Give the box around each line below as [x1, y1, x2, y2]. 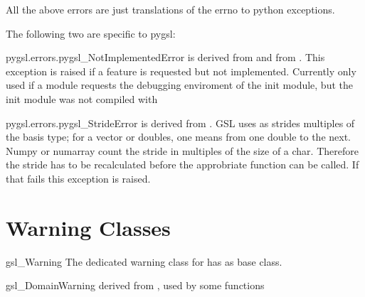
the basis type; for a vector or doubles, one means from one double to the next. [6, 129, 351, 144]
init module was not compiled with [6, 91, 158, 106]
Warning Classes [6, 212, 171, 242]
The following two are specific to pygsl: [6, 26, 176, 40]
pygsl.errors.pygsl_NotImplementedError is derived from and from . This [6, 50, 325, 65]
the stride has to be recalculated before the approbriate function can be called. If [6, 157, 359, 172]
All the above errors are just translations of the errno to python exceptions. [6, 2, 335, 16]
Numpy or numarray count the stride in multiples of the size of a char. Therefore [6, 143, 359, 158]
